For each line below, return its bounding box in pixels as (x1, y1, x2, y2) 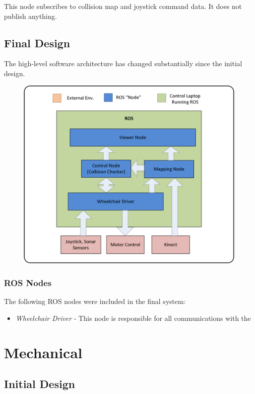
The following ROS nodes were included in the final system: (4, 296, 186, 306)
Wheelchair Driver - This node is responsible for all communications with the (15, 312, 251, 323)
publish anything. (4, 10, 57, 21)
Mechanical (4, 342, 83, 362)
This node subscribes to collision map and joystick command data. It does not (4, 1, 242, 11)
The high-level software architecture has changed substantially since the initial (4, 58, 242, 69)
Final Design (4, 35, 70, 50)
